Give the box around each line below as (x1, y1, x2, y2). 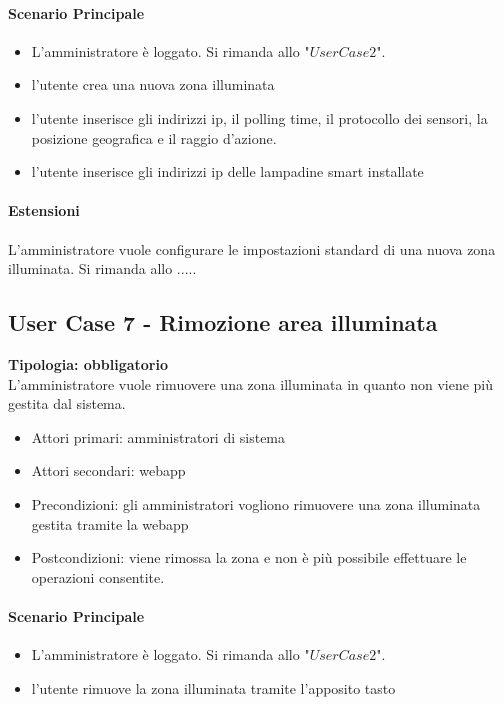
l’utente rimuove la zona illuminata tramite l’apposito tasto (31, 677, 396, 698)
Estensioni (8, 200, 80, 221)
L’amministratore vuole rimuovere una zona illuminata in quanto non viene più (8, 373, 494, 394)
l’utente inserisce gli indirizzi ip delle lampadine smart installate (31, 161, 424, 182)
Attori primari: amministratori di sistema (31, 426, 286, 447)
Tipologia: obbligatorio (8, 353, 169, 374)
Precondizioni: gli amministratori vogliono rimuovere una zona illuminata (31, 493, 481, 514)
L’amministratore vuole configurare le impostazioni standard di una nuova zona (8, 238, 496, 259)
